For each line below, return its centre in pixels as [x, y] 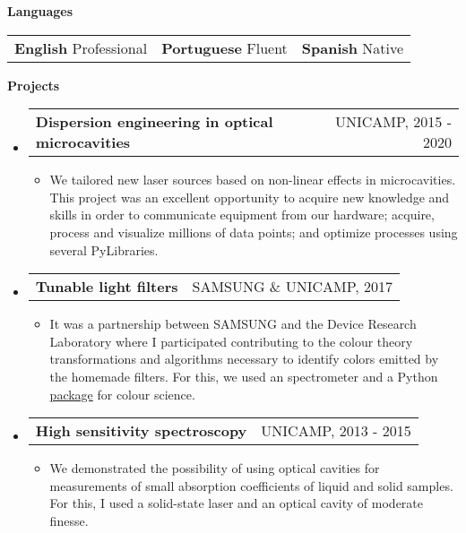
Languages [40, 11]
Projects [34, 85]
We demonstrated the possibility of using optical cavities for [215, 468]
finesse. [69, 520]
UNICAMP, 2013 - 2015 [336, 431]
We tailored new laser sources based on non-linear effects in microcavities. [253, 180]
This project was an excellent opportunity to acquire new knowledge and [250, 197]
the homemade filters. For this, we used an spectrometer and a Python [244, 376]
